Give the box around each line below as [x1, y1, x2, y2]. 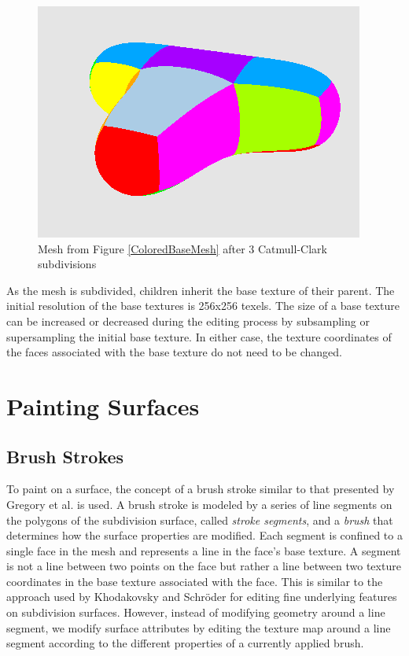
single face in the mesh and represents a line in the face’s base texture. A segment [6, 542, 401, 558]
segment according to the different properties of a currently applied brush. [6, 635, 364, 651]
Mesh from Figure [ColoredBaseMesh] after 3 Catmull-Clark [38, 240, 327, 256]
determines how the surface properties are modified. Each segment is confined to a [6, 527, 403, 544]
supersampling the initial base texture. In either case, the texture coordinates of [6, 328, 392, 345]
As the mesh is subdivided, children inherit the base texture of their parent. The [6, 282, 395, 298]
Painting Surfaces [6, 389, 200, 422]
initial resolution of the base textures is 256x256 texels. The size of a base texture [6, 297, 400, 314]
